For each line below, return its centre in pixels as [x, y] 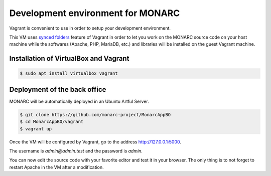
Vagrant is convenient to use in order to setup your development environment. [90, 28]
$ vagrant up [36, 129]
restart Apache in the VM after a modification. [56, 167]
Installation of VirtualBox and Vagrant [69, 58]
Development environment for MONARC [95, 13]
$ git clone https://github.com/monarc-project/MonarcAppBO [95, 115]
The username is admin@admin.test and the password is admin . [76, 151]
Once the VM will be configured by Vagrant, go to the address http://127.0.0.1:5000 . [95, 142]
